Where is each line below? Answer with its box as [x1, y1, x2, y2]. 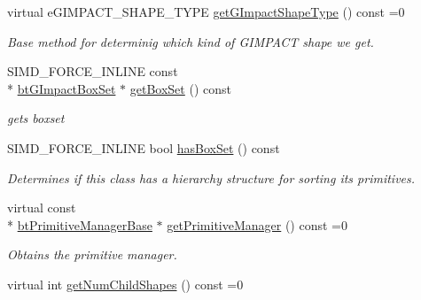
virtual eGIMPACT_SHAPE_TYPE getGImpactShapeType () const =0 [7, 3, 405, 20]
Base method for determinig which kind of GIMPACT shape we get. [7, 32, 374, 50]
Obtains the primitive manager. [7, 245, 177, 264]
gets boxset [7, 109, 65, 127]
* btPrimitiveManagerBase [7, 215, 152, 234]
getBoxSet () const [129, 79, 231, 97]
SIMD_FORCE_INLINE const [7, 62, 178, 81]
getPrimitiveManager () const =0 [167, 215, 347, 234]
